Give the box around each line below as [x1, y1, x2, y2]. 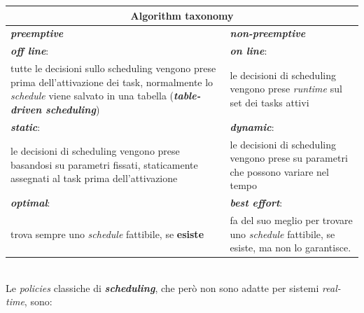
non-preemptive [230, 26, 306, 41]
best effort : [230, 195, 283, 210]
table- [174, 88, 201, 103]
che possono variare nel [230, 164, 329, 179]
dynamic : [230, 119, 274, 134]
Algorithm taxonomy [130, 8, 234, 22]
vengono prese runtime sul [230, 81, 342, 96]
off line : [10, 43, 49, 58]
